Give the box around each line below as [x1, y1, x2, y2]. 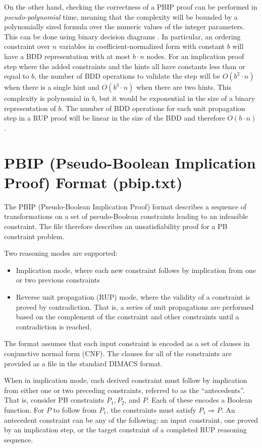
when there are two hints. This [136, 82, 232, 92]
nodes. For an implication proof [146, 50, 244, 61]
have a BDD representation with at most [4, 50, 131, 61]
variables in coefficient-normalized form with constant [59, 41, 225, 51]
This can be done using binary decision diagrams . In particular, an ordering [4, 31, 241, 41]
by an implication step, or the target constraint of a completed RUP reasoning [4, 424, 247, 435]
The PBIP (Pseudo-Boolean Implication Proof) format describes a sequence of [4, 201, 246, 211]
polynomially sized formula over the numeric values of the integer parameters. [4, 21, 245, 32]
